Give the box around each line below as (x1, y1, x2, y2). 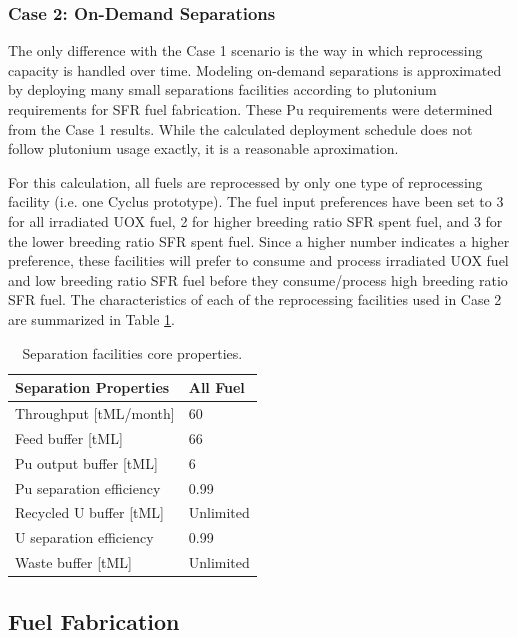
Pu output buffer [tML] (15, 452, 158, 473)
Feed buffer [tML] (15, 427, 123, 448)
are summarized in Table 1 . (8, 308, 175, 329)
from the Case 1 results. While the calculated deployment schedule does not (8, 118, 473, 139)
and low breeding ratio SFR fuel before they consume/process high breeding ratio (8, 269, 508, 290)
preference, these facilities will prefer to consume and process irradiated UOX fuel (8, 250, 509, 271)
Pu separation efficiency (15, 477, 161, 498)
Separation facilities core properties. (22, 342, 243, 363)
